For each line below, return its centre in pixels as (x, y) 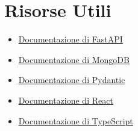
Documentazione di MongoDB (74, 59)
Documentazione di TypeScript (76, 120)
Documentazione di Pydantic (72, 80)
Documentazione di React (66, 100)
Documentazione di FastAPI (71, 39)
